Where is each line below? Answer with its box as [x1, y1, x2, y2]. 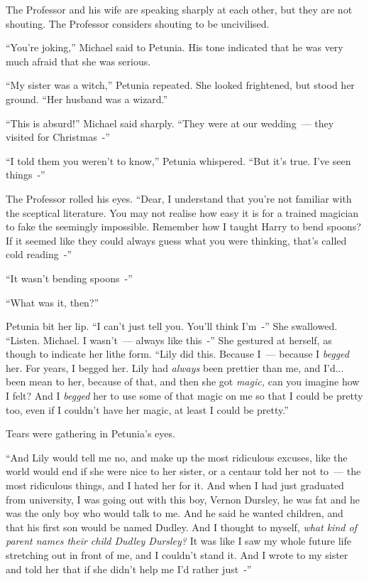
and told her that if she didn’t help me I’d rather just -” [6, 561, 252, 576]
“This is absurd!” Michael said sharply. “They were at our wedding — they [6, 115, 334, 130]
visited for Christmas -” [6, 129, 110, 144]
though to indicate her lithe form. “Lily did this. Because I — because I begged [6, 346, 349, 361]
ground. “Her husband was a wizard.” [6, 91, 168, 106]
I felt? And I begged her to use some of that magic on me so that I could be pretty [6, 388, 363, 403]
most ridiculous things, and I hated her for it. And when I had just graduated [6, 478, 344, 493]
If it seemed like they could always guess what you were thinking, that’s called [6, 233, 347, 247]
